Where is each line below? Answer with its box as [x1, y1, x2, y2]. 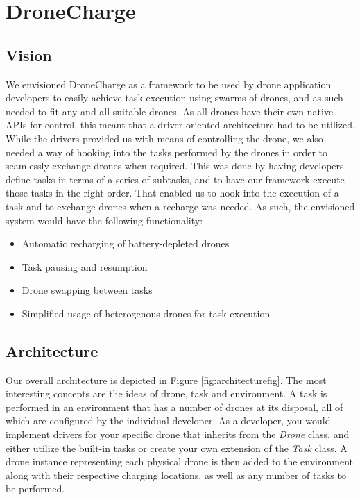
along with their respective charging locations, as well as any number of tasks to [6, 467, 346, 482]
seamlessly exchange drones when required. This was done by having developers [6, 158, 344, 173]
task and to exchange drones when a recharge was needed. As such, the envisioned [6, 199, 355, 213]
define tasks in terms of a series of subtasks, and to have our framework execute [6, 172, 345, 186]
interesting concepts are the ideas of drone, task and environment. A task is [6, 386, 327, 401]
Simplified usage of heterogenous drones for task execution [22, 306, 271, 320]
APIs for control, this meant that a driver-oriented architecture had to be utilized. [6, 117, 355, 132]
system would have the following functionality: [6, 212, 203, 227]
